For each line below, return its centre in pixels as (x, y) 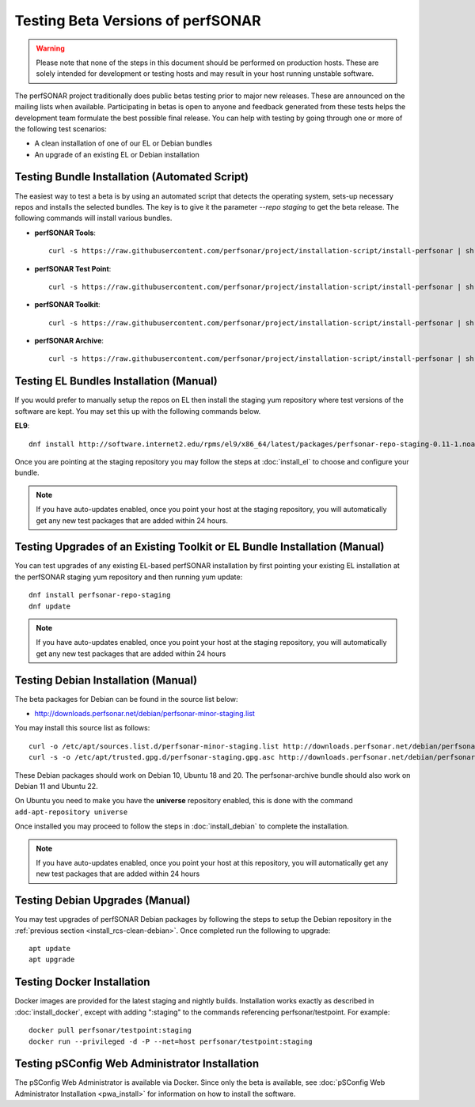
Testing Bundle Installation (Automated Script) (132, 177)
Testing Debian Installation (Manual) (106, 680)
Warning (50, 48)
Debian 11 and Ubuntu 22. (56, 787)
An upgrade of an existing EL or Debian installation (117, 154)
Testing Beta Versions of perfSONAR (138, 21)
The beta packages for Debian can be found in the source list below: (126, 699)
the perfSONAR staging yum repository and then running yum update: (129, 577)
